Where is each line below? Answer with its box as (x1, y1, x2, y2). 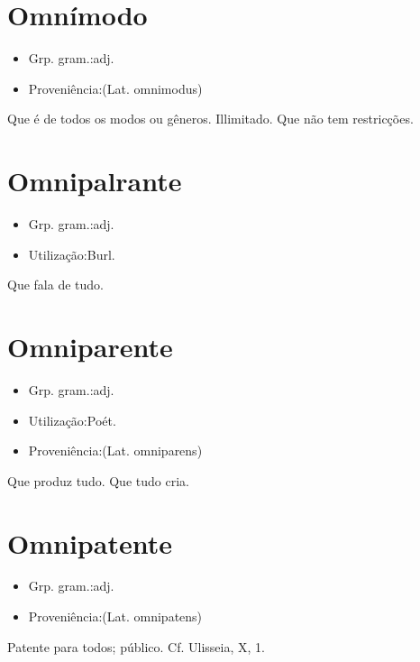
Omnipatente (7, 524, 172, 561)
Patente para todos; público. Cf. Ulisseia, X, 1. (7, 637, 265, 656)
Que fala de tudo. (7, 275, 104, 294)
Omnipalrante (7, 162, 182, 199)
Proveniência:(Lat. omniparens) (28, 441, 203, 460)
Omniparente (7, 328, 173, 364)
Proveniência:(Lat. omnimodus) (28, 78, 203, 97)
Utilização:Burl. (28, 244, 115, 263)
